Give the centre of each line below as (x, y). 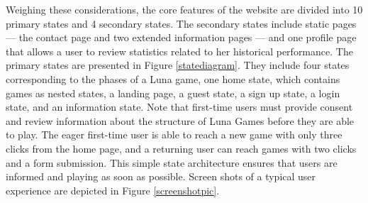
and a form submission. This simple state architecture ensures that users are (172, 162)
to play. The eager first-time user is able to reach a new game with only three (174, 135)
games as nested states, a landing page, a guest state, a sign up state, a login (173, 93)
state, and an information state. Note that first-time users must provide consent (179, 107)
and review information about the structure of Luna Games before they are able (180, 120)
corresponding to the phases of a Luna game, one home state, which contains (173, 78)
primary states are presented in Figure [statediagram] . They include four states (178, 65)
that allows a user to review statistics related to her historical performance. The (179, 51)
